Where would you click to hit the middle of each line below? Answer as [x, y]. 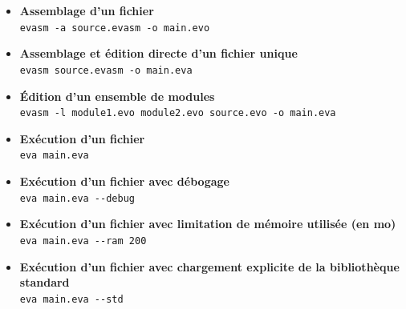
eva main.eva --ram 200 [83, 241]
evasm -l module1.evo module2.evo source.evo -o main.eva [178, 113]
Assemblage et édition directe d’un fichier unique [158, 53]
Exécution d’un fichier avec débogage [124, 181]
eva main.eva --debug [77, 198]
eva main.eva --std [71, 299]
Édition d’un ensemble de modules [117, 96]
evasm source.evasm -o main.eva [106, 70]
